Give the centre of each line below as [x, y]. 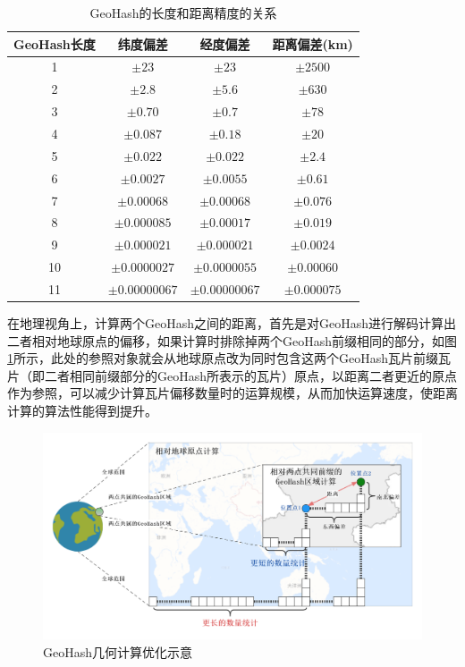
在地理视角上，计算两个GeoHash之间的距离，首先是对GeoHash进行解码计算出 [232, 322]
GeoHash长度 [55, 43]
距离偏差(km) [313, 43]
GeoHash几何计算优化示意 [118, 651]
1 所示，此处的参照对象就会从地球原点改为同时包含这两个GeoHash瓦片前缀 [223, 358]
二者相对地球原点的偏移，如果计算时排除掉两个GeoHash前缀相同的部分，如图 [232, 340]
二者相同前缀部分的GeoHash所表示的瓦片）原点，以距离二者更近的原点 [251, 375]
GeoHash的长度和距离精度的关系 [183, 13]
